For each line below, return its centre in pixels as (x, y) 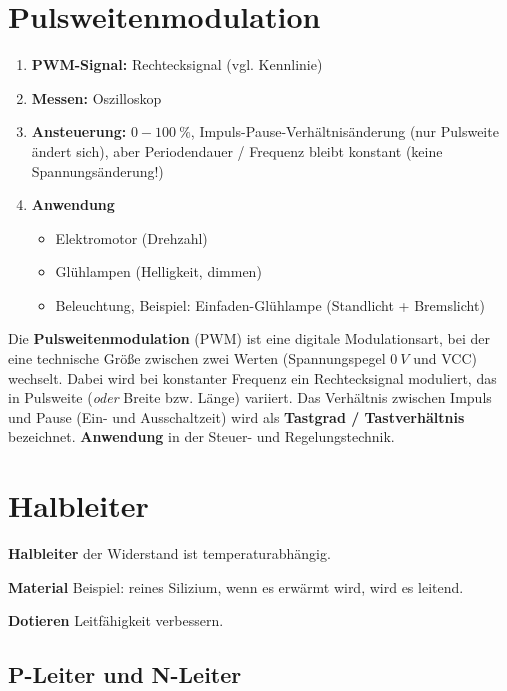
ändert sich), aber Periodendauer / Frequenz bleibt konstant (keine (237, 150)
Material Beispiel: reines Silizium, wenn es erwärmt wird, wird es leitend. (236, 586)
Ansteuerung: (79, 131)
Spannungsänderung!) (97, 170)
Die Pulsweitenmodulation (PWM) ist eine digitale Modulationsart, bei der (249, 338)
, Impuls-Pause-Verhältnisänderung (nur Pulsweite (344, 131)
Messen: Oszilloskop (96, 97)
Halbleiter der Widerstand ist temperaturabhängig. (169, 553)
